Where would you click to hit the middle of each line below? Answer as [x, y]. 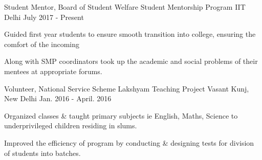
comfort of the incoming [42, 44]
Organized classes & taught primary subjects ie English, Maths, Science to [121, 115]
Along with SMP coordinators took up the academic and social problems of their [131, 61]
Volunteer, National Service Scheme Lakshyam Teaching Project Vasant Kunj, [127, 88]
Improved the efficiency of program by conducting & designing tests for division [129, 142]
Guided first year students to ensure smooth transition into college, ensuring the [130, 34]
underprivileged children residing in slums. [71, 125]
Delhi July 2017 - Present [44, 17]
